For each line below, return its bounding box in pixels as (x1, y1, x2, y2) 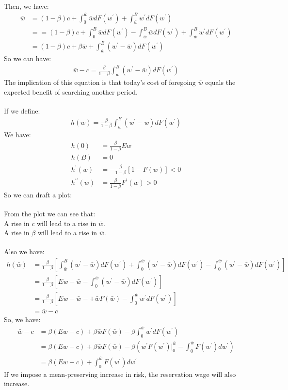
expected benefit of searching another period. (4, 86, 138, 97)
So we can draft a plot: (4, 189, 72, 199)
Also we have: (4, 246, 45, 257)
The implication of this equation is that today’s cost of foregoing (4, 77, 196, 87)
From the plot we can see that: (4, 208, 96, 218)
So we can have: (4, 53, 51, 64)
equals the (205, 77, 236, 87)
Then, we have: (4, 1, 49, 11)
